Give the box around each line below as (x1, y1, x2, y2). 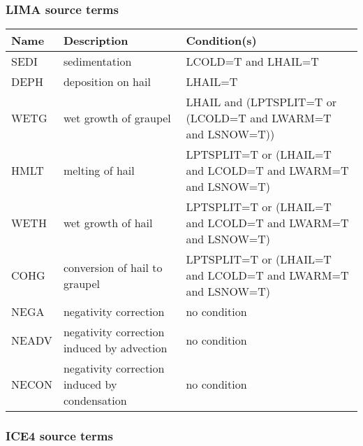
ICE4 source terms (6, 427, 113, 445)
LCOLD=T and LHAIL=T (186, 53, 319, 70)
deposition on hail (63, 73, 151, 90)
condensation (63, 392, 127, 409)
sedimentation (63, 53, 132, 70)
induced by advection (63, 340, 168, 357)
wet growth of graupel (63, 110, 171, 127)
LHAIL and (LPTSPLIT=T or (186, 94, 337, 110)
